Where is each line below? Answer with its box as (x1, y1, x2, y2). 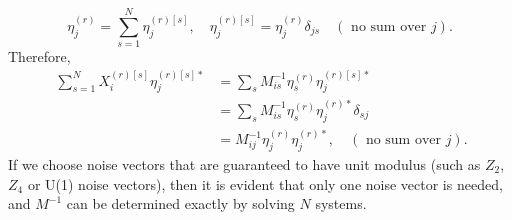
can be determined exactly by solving (66, 193, 295, 214)
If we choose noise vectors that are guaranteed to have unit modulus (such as (8, 154, 481, 175)
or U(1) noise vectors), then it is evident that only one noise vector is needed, (27, 173, 503, 194)
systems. (315, 193, 367, 214)
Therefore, (8, 46, 71, 67)
